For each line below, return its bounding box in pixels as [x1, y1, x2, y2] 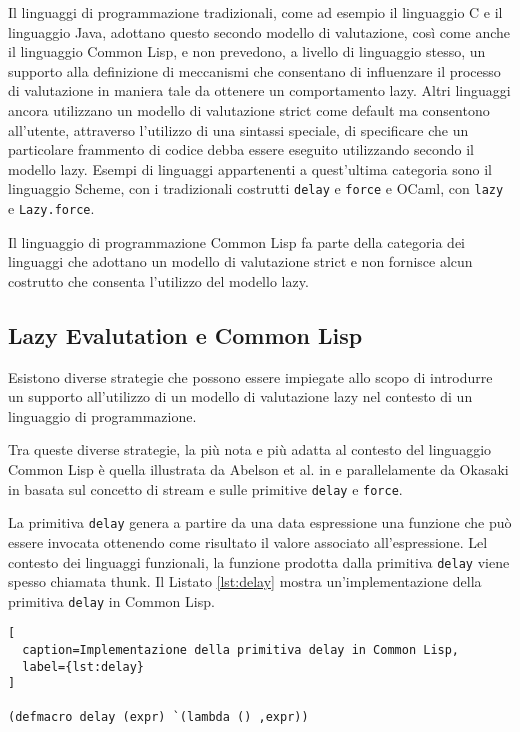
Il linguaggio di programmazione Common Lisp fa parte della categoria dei [8, 231, 465, 252]
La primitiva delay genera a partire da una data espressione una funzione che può [8, 512, 512, 533]
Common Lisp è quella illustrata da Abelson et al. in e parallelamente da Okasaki [8, 459, 509, 480]
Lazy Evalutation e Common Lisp [8, 319, 363, 350]
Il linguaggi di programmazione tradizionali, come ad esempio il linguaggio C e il [8, 2, 503, 22]
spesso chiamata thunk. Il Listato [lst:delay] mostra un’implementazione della [8, 571, 482, 592]
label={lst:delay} [22, 659, 145, 674]
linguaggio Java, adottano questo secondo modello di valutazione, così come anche [8, 21, 511, 42]
